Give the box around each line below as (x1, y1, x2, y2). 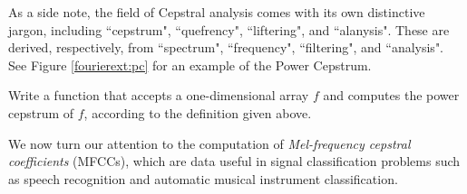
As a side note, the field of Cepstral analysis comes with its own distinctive (8, 3, 425, 21)
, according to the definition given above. (83, 103, 312, 122)
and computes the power (323, 86, 460, 105)
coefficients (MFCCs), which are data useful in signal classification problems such (8, 152, 461, 171)
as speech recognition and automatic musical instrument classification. (8, 169, 398, 188)
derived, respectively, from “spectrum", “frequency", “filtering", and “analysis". (8, 38, 444, 57)
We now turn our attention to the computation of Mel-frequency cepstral (8, 134, 411, 152)
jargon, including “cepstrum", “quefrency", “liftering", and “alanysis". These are (8, 20, 450, 39)
